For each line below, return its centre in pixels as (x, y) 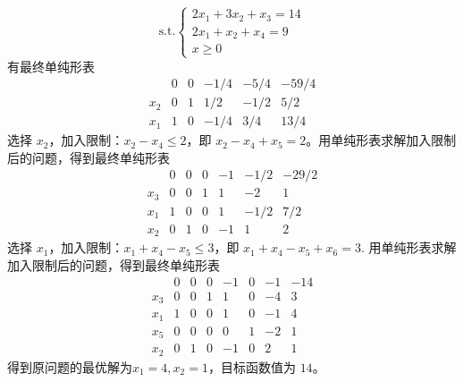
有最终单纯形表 (51, 66)
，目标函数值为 (252, 366)
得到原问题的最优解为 (70, 366)
